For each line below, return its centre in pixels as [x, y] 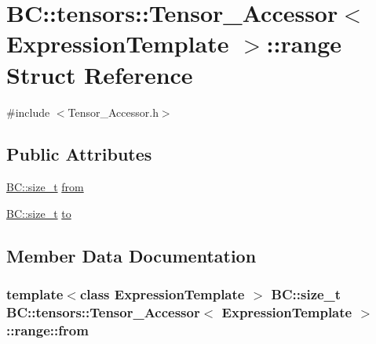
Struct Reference [100, 74]
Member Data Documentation [131, 255]
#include [28, 112]
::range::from [47, 330]
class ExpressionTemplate [162, 294]
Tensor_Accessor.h [113, 112]
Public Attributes [79, 154]
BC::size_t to [39, 213]
